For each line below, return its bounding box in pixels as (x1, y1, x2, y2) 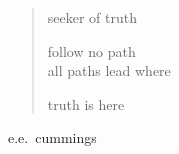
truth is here (47, 93, 125, 114)
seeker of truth (47, 7, 138, 27)
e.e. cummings (8, 127, 97, 148)
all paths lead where (47, 60, 171, 81)
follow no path (47, 40, 136, 61)
